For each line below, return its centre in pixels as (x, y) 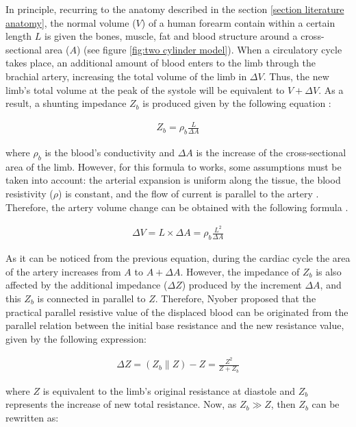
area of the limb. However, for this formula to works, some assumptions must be (174, 166)
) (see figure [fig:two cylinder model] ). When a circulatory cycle (209, 49)
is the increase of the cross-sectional (271, 152)
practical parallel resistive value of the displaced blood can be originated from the (177, 312)
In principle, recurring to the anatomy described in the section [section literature (175, 9)
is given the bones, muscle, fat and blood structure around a (171, 36)
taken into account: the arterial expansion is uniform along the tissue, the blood (173, 180)
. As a (331, 89)
